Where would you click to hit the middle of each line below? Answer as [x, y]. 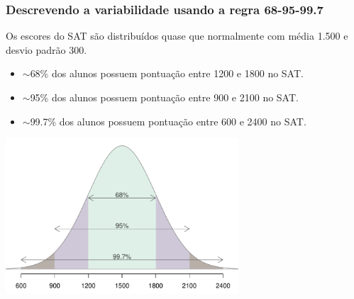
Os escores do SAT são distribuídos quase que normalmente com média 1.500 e [177, 36]
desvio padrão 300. [46, 49]
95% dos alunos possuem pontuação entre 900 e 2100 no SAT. [164, 97]
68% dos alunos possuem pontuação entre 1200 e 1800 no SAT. [167, 73]
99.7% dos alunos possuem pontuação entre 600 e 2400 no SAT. [168, 121]
